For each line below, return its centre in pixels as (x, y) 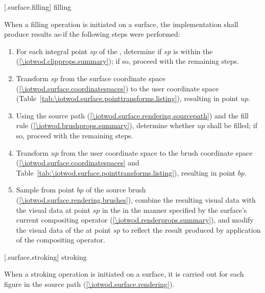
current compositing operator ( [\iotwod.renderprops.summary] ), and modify (135, 220)
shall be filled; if (232, 125)
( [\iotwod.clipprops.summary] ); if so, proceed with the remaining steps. (127, 61)
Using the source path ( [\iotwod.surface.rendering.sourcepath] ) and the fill (132, 115)
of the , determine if (130, 51)
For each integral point (52, 51)
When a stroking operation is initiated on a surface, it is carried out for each (124, 274)
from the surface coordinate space (113, 78)
